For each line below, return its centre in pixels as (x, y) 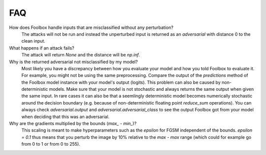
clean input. (33, 41)
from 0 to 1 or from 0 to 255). (51, 144)
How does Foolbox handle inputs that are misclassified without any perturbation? (91, 27)
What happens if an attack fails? (42, 48)
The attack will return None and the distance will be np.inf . (81, 55)
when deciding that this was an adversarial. (66, 116)
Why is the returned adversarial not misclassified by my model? (73, 62)
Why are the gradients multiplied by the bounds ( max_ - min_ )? (73, 124)
